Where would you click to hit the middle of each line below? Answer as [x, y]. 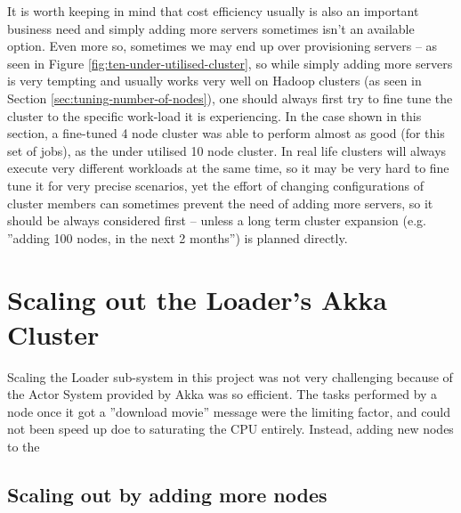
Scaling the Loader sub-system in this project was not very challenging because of [230, 376]
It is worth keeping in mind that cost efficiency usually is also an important [213, 11]
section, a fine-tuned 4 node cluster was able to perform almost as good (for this [226, 133]
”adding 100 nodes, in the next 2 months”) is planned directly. [178, 237]
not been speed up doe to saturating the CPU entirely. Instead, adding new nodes [230, 429]
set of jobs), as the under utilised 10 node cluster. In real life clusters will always [227, 150]
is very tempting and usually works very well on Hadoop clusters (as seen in [214, 81]
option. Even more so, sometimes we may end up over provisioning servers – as [222, 46]
